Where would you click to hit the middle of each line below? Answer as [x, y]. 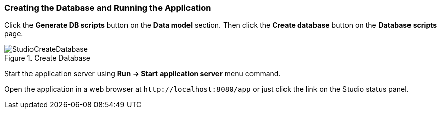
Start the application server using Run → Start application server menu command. [143, 74]
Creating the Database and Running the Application [108, 8]
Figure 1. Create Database [47, 58]
